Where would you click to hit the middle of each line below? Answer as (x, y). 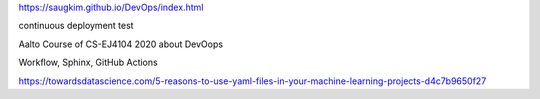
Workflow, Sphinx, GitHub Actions (88, 62)
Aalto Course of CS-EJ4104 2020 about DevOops (121, 44)
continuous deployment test (76, 26)
